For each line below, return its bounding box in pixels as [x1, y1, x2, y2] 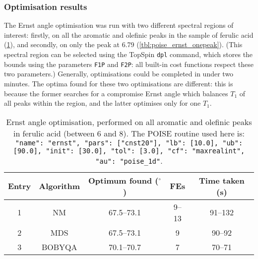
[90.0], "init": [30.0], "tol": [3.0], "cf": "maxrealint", [13, 146, 245, 155]
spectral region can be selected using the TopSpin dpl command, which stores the [4, 49, 253, 59]
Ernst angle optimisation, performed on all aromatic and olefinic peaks [6, 116, 252, 128]
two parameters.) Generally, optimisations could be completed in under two [4, 68, 234, 79]
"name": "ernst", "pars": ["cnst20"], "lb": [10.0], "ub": [15, 138, 243, 147]
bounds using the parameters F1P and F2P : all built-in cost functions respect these [4, 59, 254, 69]
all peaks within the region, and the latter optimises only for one [4, 98, 201, 108]
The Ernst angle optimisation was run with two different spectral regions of [4, 20, 234, 30]
